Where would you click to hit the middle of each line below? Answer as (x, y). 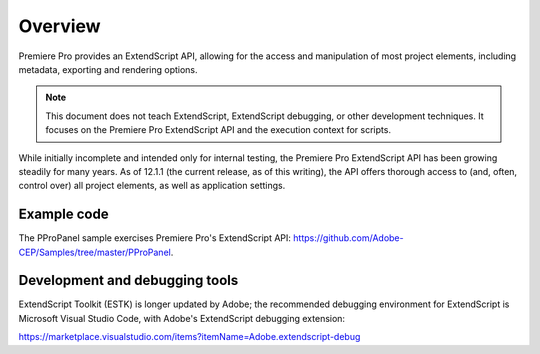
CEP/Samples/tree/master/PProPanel (95, 252)
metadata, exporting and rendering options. (108, 69)
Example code (63, 214)
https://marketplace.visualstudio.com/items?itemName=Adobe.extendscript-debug (189, 337)
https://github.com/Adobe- (348, 238)
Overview (59, 26)
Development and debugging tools (128, 280)
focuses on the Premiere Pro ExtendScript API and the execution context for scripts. (218, 130)
